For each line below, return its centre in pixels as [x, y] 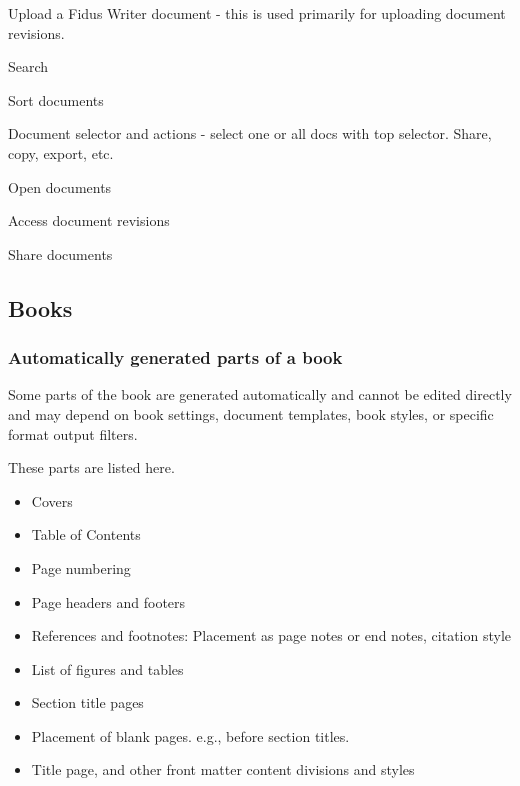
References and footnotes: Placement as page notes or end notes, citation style [271, 635]
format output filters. [73, 433]
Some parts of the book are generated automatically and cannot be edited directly [260, 394]
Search [28, 66]
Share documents [60, 253]
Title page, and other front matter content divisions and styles [223, 769]
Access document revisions [89, 220]
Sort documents [56, 99]
